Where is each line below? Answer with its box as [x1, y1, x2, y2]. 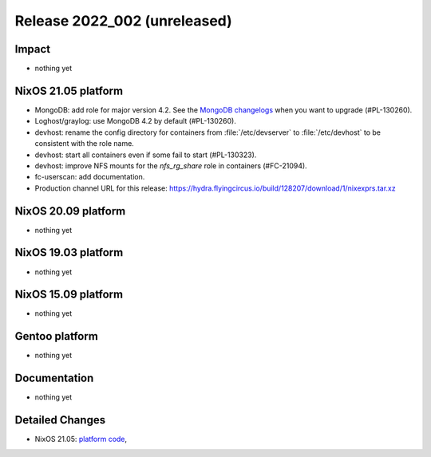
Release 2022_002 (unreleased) [14, 12, 233, 30]
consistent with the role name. [34, 139, 135, 148]
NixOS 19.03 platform [14, 246, 124, 259]
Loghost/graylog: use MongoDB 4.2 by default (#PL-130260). [34, 116, 237, 126]
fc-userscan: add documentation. [34, 172, 145, 182]
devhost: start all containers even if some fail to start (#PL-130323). [34, 150, 257, 160]
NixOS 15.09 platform [14, 288, 124, 301]
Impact [14, 42, 51, 56]
